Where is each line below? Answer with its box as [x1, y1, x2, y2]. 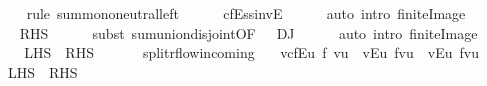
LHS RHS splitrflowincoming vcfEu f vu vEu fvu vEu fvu [24, 42, 479, 63]
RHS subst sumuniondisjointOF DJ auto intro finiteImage [19, 22, 478, 43]
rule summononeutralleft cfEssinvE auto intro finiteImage [26, 3, 466, 23]
